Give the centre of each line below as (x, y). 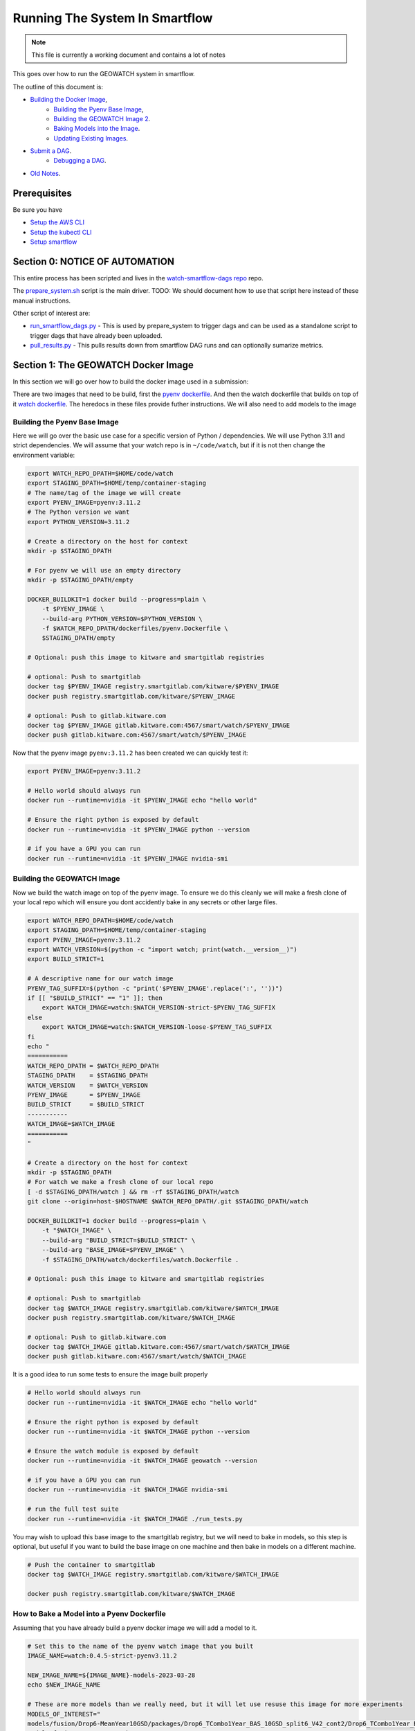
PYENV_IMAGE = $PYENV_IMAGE (84, 1095)
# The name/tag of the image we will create (104, 493)
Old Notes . (45, 173)
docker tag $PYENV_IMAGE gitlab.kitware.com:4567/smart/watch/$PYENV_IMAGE (159, 725)
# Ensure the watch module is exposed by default (113, 1451)
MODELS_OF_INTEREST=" (64, 1714)
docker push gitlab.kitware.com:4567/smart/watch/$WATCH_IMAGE (137, 1356)
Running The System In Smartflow (113, 18)
